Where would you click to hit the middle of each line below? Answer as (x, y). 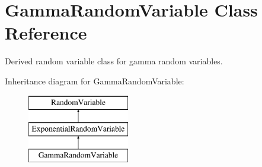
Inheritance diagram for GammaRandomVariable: (95, 81)
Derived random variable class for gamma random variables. (114, 61)
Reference (46, 33)
